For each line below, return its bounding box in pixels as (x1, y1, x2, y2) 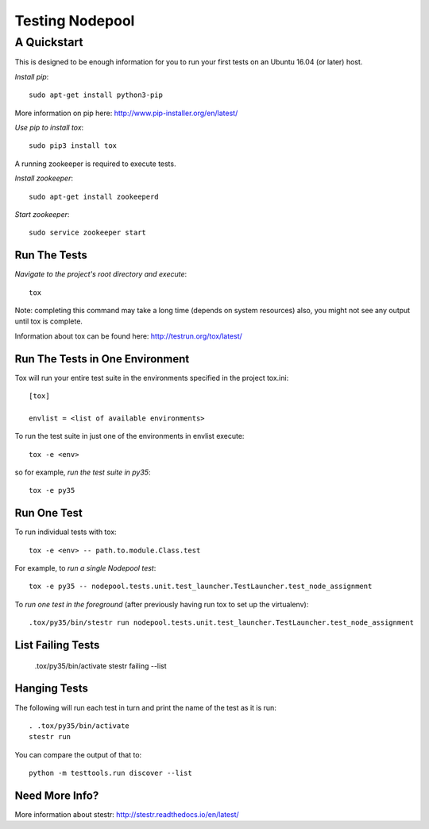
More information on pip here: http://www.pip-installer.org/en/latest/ (14, 108, 238, 118)
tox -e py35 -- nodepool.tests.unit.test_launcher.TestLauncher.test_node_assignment (29, 582, 373, 591)
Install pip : (14, 72, 49, 81)
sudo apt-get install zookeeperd (29, 192, 159, 201)
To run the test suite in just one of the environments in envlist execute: (14, 432, 245, 441)
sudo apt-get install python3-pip (29, 91, 163, 99)
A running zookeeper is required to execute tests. (14, 159, 176, 169)
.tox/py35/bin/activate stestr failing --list (34, 660, 167, 671)
